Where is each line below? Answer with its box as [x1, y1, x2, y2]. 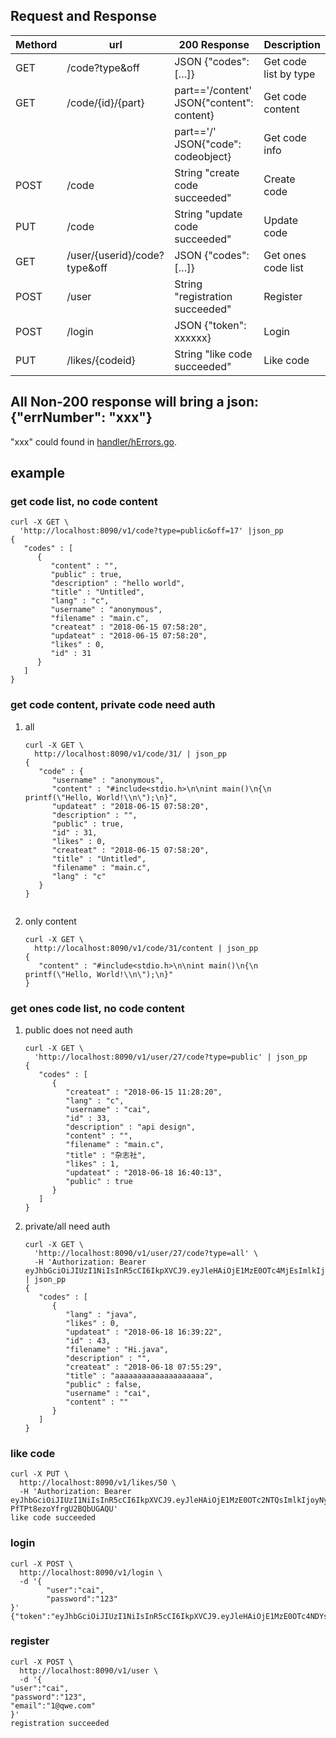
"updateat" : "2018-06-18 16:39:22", [65, 1327, 223, 1337]
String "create [174, 165, 240, 179]
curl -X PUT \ [10, 1469, 70, 1479]
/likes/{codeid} [66, 353, 136, 367]
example [10, 465, 66, 482]
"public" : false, [65, 1379, 142, 1389]
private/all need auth [24, 1220, 111, 1232]
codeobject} [174, 149, 232, 163]
